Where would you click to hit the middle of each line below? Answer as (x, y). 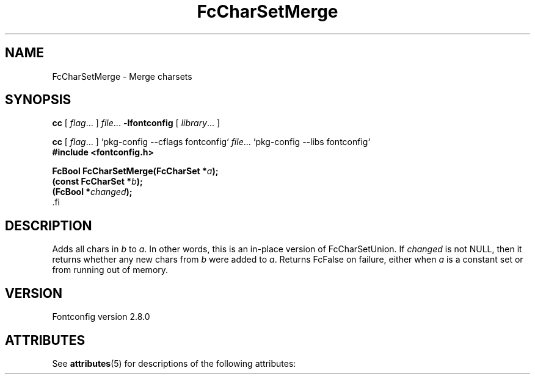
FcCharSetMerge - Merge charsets (122, 76)
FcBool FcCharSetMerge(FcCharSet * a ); (135, 171)
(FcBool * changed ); (92, 192)
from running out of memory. (110, 270)
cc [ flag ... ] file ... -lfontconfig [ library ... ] (136, 123)
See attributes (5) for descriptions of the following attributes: (174, 363)
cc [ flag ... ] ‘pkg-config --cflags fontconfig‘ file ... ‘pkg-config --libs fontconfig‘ (211, 142)
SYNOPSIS (38, 100)
